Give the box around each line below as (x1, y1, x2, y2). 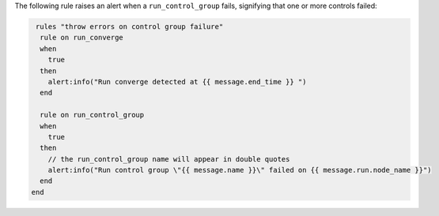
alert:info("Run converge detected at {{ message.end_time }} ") (47, 77, 307, 86)
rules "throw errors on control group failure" (36, 22, 224, 31)
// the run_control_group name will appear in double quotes (47, 155, 290, 163)
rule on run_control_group (40, 110, 145, 120)
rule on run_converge (40, 33, 124, 43)
